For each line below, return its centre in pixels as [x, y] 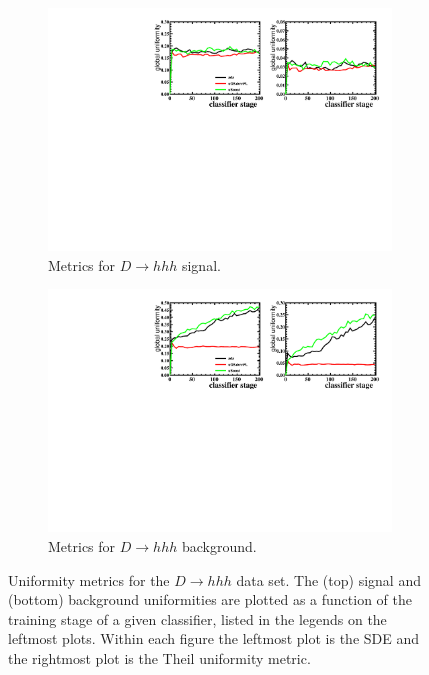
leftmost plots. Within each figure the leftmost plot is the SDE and [214, 638]
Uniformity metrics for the [89, 579]
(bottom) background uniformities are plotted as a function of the [210, 599]
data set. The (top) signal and [328, 579]
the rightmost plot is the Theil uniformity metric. [159, 657]
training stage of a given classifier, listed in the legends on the [197, 618]
